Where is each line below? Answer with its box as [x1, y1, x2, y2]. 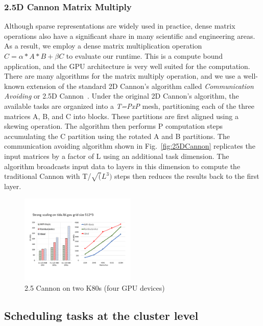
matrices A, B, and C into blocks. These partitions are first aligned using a [4, 110, 238, 121]
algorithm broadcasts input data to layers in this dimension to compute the [4, 160, 241, 171]
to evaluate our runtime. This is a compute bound [66, 51, 223, 61]
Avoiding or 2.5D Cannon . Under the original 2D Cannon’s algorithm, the [4, 90, 239, 101]
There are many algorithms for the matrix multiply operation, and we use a [4, 71, 241, 81]
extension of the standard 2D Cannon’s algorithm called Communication [27, 80, 254, 91]
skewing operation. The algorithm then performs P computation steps [4, 121, 223, 131]
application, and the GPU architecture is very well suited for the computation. [4, 60, 250, 71]
